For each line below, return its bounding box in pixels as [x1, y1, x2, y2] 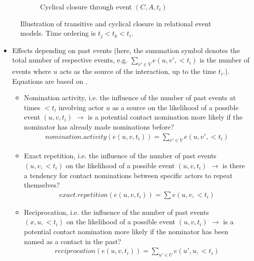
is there [222, 160, 245, 171]
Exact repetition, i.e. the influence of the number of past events [24, 150, 217, 161]
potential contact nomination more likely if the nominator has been [24, 226, 228, 237]
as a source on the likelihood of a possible [112, 102, 239, 112]
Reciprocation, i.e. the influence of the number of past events [24, 206, 209, 217]
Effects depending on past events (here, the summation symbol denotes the [12, 45, 240, 55]
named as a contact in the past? [24, 236, 121, 246]
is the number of [200, 55, 250, 65]
